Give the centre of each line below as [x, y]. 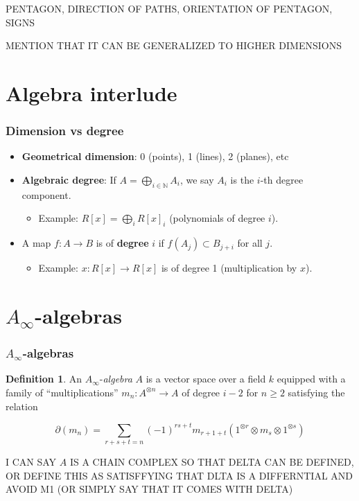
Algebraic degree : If [69, 179]
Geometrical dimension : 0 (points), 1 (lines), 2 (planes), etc [155, 156]
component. [46, 194]
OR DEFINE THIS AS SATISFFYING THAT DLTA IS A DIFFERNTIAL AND [179, 475]
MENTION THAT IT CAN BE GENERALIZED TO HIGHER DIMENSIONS [174, 45]
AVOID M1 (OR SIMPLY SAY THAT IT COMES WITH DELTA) [149, 489]
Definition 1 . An [44, 379]
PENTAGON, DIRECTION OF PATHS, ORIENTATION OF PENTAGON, [169, 8]
